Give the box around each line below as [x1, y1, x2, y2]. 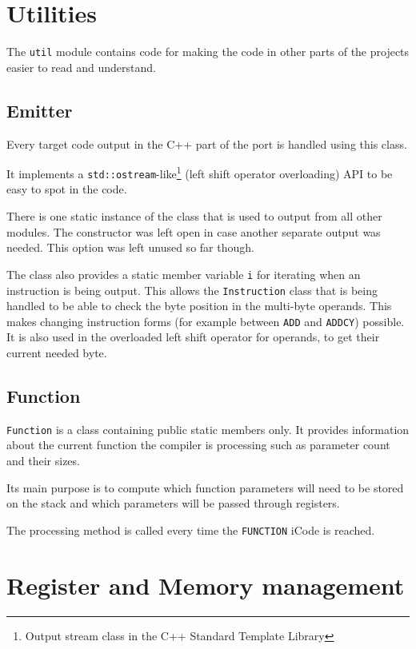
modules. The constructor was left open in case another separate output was [6, 223, 381, 240]
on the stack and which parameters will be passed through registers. [6, 495, 340, 512]
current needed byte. [6, 344, 107, 361]
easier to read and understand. [6, 58, 156, 75]
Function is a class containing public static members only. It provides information [6, 420, 410, 437]
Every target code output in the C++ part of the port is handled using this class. [6, 135, 407, 152]
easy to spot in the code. [6, 181, 127, 197]
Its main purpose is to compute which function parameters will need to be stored [6, 479, 404, 496]
